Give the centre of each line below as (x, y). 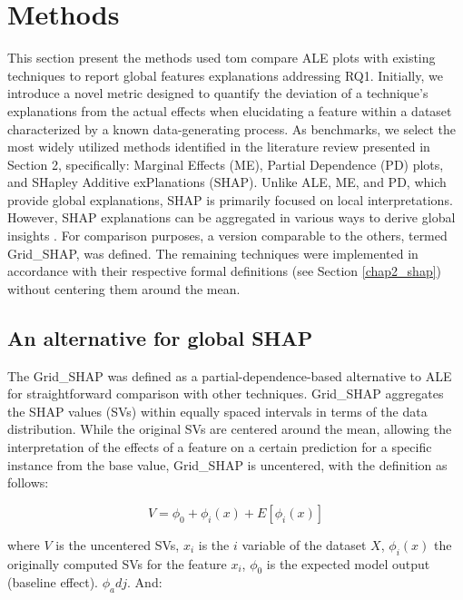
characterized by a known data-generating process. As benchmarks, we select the (232, 128)
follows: (28, 482)
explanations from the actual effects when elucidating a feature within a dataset (230, 110)
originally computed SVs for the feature (117, 563)
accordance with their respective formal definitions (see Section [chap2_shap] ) (225, 271)
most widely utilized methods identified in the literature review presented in (219, 147)
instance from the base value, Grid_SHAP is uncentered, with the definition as (227, 464)
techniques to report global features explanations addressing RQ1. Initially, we (225, 75)
